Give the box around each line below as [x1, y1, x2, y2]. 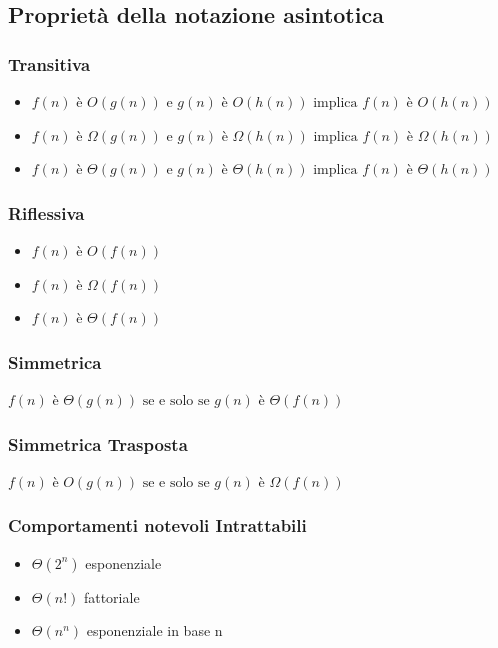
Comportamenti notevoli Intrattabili [8, 513, 307, 538]
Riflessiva [8, 200, 85, 225]
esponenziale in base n [86, 620, 223, 641]
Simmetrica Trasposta [8, 431, 188, 456]
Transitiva [8, 51, 91, 76]
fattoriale [83, 586, 140, 607]
